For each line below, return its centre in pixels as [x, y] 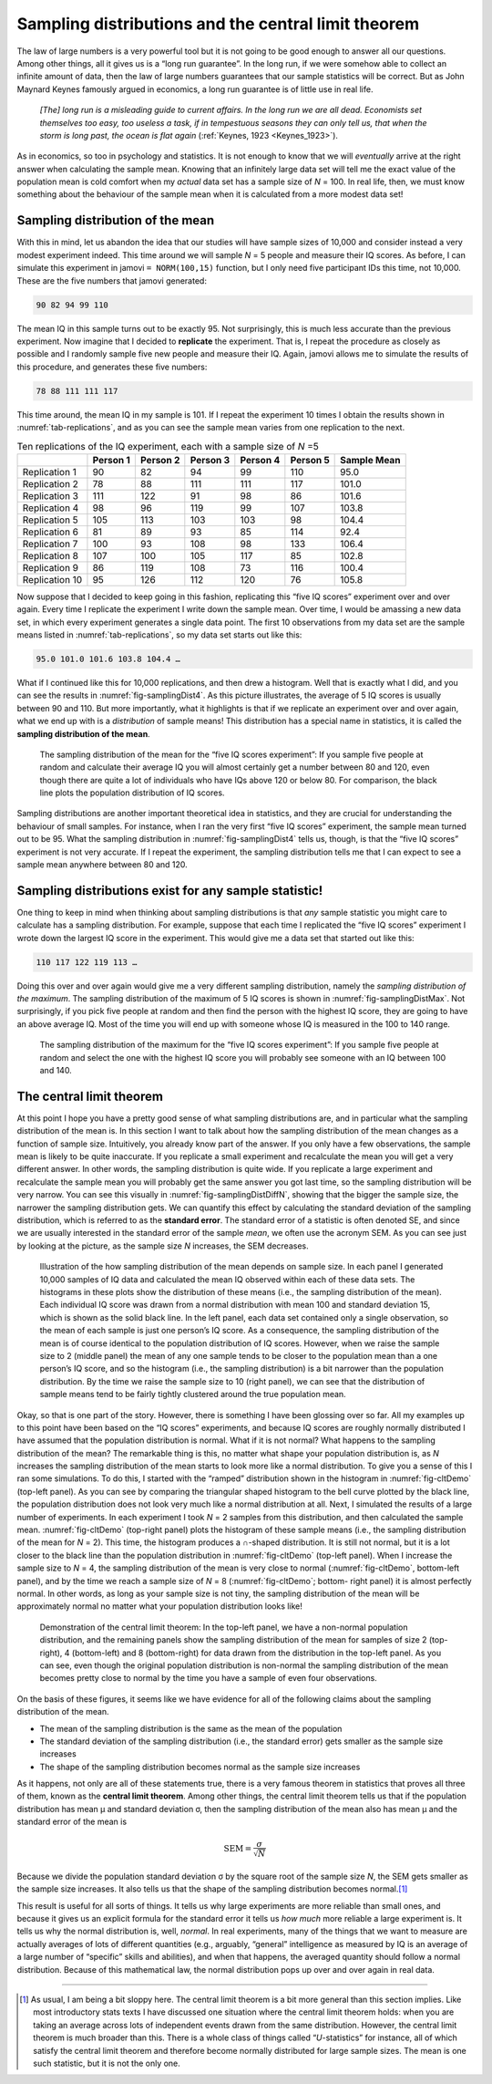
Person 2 [160, 460]
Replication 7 [50, 544]
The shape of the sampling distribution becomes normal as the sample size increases [200, 1767]
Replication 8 [51, 555]
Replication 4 [51, 508]
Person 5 [310, 460]
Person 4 [260, 460]
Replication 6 [51, 532]
